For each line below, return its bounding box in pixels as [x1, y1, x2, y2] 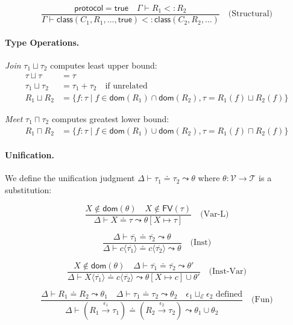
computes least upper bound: [50, 58, 157, 71]
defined [216, 289, 243, 299]
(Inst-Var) [209, 267, 247, 276]
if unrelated [105, 81, 148, 90]
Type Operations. [5, 36, 80, 48]
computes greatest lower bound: [51, 113, 169, 125]
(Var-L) [200, 210, 229, 219]
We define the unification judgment [5, 172, 135, 184]
